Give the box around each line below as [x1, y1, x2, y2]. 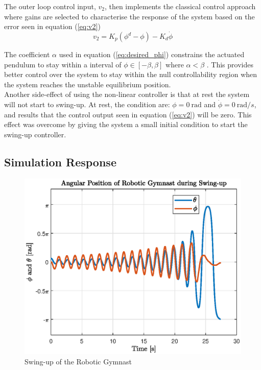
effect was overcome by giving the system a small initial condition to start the [4, 119, 248, 130]
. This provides [206, 59, 253, 69]
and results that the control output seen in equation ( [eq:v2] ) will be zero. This [4, 109, 252, 119]
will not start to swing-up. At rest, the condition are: [4, 98, 170, 109]
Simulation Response [4, 154, 116, 169]
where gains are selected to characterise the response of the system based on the [4, 11, 255, 21]
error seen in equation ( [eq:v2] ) [4, 21, 101, 32]
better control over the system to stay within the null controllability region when [4, 69, 257, 80]
